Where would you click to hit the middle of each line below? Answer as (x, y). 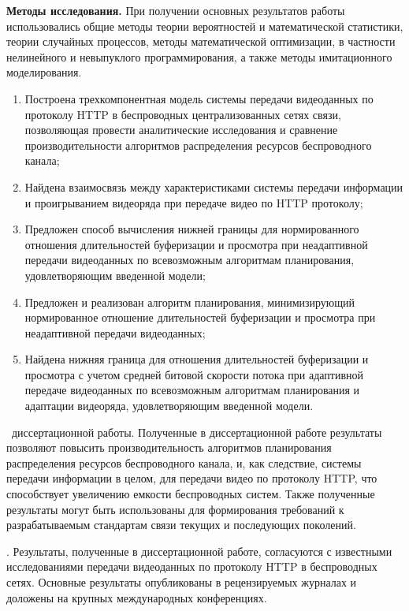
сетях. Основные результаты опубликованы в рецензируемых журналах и (182, 582)
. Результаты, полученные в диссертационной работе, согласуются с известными (199, 551)
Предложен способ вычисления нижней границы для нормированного (192, 229)
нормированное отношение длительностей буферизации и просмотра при (200, 317)
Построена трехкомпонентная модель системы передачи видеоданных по (199, 98)
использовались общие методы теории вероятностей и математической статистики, (205, 26)
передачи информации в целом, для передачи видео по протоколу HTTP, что (192, 478)
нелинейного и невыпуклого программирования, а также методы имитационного (199, 56)
